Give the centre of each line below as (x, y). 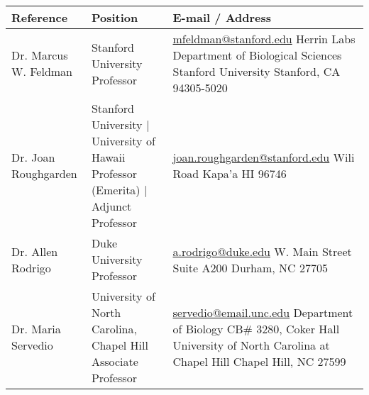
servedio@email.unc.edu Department (263, 312)
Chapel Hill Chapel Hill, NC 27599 (259, 361)
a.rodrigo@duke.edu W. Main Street (262, 251)
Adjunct (111, 206)
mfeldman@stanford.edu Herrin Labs (264, 39)
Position (115, 17)
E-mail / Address (222, 17)
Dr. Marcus (40, 55)
